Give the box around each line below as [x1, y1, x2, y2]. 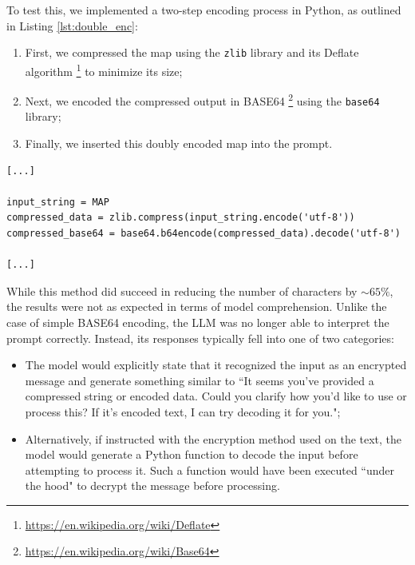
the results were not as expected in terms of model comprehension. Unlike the [6, 298, 387, 315]
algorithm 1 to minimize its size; [25, 60, 183, 79]
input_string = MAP [6, 196, 109, 208]
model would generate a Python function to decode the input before [25, 446, 358, 463]
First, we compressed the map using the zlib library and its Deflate [25, 44, 359, 61]
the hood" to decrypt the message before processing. [25, 477, 280, 494]
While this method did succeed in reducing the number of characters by [6, 282, 358, 299]
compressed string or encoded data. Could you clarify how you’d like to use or [25, 388, 407, 404]
